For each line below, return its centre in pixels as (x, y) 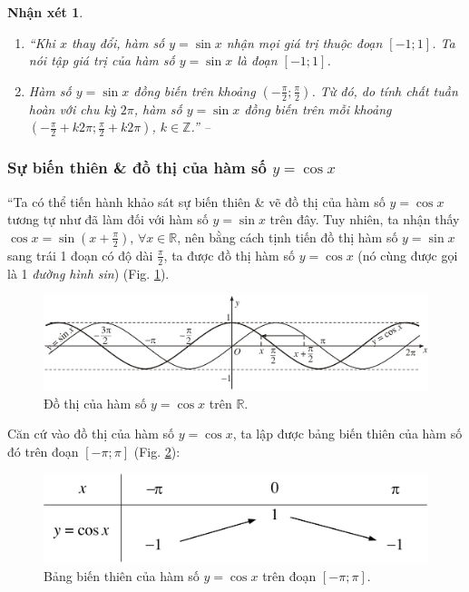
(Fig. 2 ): (157, 451)
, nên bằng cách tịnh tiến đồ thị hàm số (288, 237)
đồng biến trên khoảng (195, 90)
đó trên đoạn (43, 451)
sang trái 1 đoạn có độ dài (80, 255)
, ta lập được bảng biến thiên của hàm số (347, 434)
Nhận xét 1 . (45, 12)
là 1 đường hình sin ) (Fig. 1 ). (88, 273)
